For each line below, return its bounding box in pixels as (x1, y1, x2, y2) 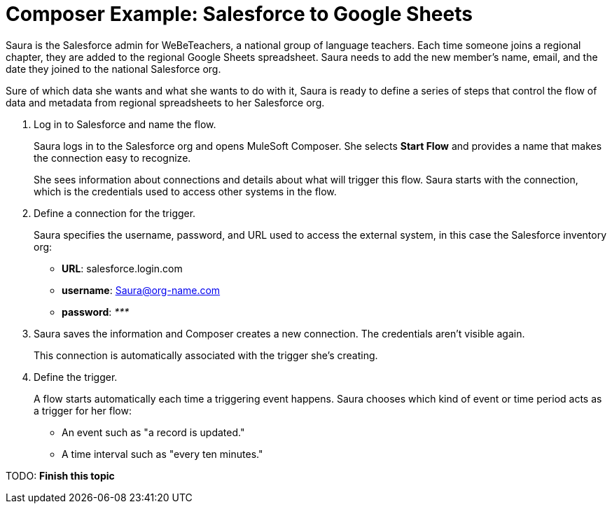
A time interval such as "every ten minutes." (62, 447, 263, 460)
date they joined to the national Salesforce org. (6, 62, 221, 75)
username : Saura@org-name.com (62, 284, 221, 296)
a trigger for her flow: (34, 404, 132, 417)
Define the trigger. (34, 370, 118, 383)
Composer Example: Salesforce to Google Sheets (6, 2, 473, 26)
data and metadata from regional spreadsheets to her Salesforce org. (6, 96, 325, 109)
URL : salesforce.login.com (62, 262, 183, 274)
